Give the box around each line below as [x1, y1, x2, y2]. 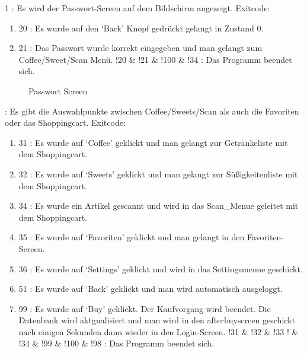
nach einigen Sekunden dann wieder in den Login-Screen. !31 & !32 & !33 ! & [18, 325, 299, 338]
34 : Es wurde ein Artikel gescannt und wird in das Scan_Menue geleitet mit [18, 199, 299, 212]
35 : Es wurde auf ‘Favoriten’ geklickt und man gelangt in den [18, 231, 245, 243]
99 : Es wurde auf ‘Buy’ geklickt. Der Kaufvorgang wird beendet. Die [18, 302, 271, 314]
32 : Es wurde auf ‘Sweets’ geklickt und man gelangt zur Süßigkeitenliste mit [18, 167, 298, 180]
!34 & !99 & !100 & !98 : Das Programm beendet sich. [18, 337, 215, 349]
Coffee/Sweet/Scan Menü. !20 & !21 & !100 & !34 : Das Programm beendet [18, 53, 292, 65]
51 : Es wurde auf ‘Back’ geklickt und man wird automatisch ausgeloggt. [18, 282, 283, 295]
